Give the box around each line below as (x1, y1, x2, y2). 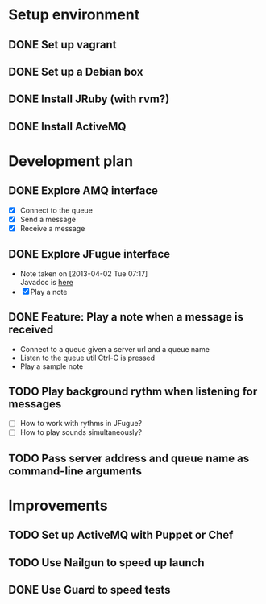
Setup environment (8, 6, 140, 24)
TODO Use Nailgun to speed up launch (8, 556, 205, 569)
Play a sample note (19, 361, 84, 371)
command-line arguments (8, 464, 143, 478)
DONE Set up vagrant (8, 38, 117, 52)
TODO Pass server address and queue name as (8, 451, 250, 465)
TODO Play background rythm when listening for (8, 384, 258, 398)
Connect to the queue (19, 205, 93, 215)
